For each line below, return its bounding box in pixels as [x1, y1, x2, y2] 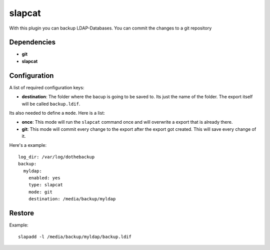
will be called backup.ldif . [21, 101, 80, 107]
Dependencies [9, 38, 56, 47]
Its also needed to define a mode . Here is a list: [9, 110, 105, 116]
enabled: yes [28, 175, 60, 181]
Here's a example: [9, 142, 47, 148]
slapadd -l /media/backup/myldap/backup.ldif [18, 233, 132, 239]
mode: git [28, 189, 52, 195]
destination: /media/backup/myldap [28, 196, 116, 202]
